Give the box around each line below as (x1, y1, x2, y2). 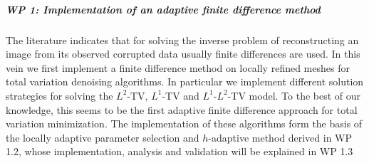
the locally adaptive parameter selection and (6, 130, 199, 144)
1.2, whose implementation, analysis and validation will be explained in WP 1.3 (6, 144, 353, 159)
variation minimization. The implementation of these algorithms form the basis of (6, 116, 363, 131)
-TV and (162, 88, 199, 102)
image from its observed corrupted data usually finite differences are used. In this (6, 46, 360, 61)
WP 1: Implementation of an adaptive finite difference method (6, 1, 321, 16)
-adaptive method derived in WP (208, 130, 353, 144)
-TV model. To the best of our (227, 88, 361, 102)
